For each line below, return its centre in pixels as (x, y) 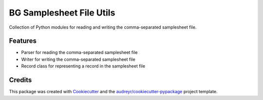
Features (23, 41)
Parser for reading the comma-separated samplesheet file (79, 52)
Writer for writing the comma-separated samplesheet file (78, 59)
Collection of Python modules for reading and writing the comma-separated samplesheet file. (103, 27)
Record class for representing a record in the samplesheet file (83, 66)
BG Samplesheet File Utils (62, 13)
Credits (20, 80)
